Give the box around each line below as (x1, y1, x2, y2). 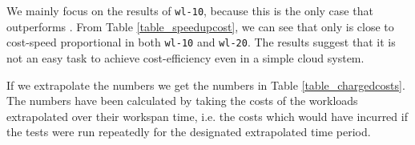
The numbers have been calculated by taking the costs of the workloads (6, 92, 358, 109)
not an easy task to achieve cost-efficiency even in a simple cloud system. (6, 49, 365, 66)
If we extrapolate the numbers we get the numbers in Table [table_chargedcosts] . (6, 76, 405, 93)
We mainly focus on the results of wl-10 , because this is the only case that (6, 2, 373, 18)
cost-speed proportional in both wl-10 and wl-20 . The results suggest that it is (6, 34, 396, 50)
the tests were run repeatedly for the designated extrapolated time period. (6, 123, 371, 140)
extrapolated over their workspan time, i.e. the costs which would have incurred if (6, 107, 408, 124)
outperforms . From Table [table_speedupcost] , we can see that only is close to (6, 18, 394, 34)
